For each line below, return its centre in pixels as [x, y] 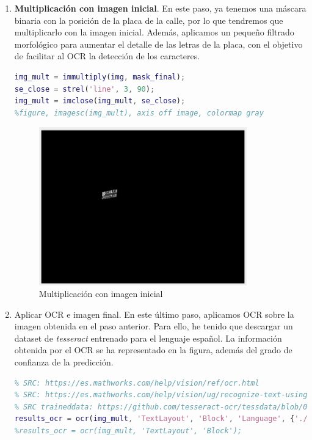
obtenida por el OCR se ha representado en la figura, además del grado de [153, 350]
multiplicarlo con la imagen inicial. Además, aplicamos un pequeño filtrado [154, 32]
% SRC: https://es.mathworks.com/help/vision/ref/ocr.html [137, 383]
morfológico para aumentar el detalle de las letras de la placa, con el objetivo [158, 44]
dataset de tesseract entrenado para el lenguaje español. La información [148, 338]
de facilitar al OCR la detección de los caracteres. [107, 56]
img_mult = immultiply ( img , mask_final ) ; [100, 77]
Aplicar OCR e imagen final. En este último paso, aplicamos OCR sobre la [154, 314]
